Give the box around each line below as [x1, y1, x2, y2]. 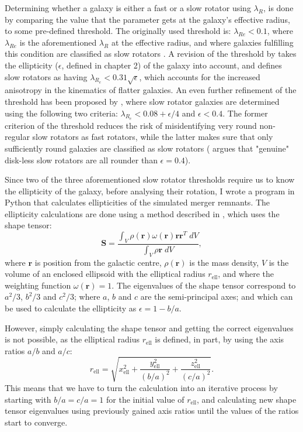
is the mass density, [189, 256, 259, 268]
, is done [263, 2, 294, 13]
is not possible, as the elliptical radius [5, 333, 140, 345]
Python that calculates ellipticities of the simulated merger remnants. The [5, 196, 270, 208]
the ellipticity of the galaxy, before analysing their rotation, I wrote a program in [5, 184, 295, 197]
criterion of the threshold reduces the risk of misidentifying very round [5, 119, 257, 131]
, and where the [218, 268, 274, 280]
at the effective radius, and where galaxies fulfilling [111, 36, 294, 48]
